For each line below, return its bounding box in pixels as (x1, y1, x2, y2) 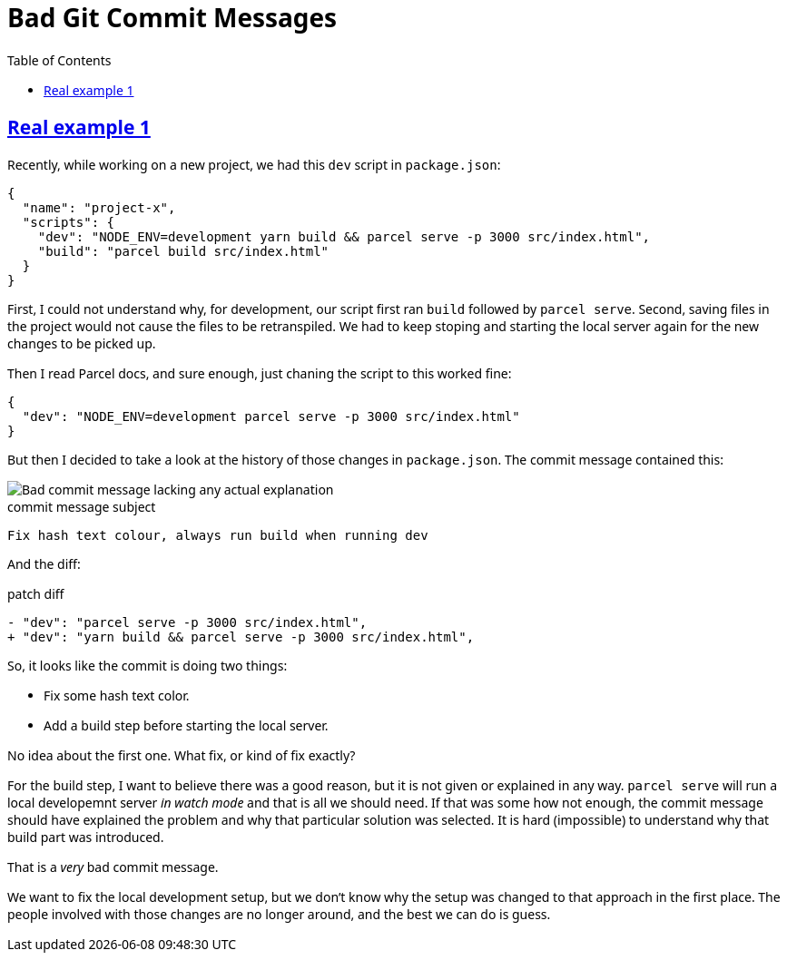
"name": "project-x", (22, 200, 176, 215)
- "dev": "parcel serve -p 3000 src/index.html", (7, 614, 368, 630)
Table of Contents (7, 51, 112, 69)
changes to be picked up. (7, 334, 156, 352)
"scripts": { (22, 214, 115, 230)
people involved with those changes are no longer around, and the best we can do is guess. (7, 905, 551, 923)
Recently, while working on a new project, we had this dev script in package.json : (7, 155, 501, 173)
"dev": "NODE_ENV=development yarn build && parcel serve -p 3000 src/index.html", (37, 229, 651, 244)
